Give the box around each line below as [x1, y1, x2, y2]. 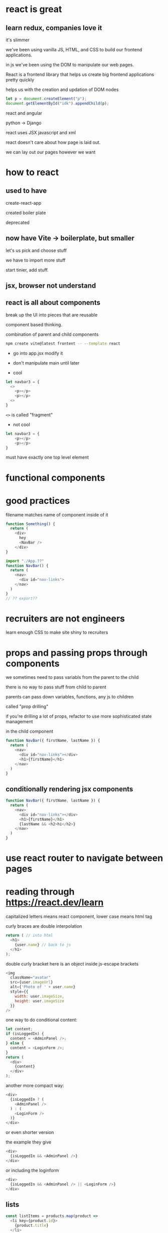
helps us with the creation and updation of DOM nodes [6, 86, 119, 93]
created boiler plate [6, 210, 46, 216]
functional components [6, 472, 105, 483]
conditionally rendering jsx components [6, 784, 133, 793]
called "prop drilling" [6, 703, 49, 710]
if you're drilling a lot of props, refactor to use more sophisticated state [6, 713, 152, 720]
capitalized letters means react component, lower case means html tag [6, 914, 152, 920]
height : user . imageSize [15, 998, 65, 1004]
